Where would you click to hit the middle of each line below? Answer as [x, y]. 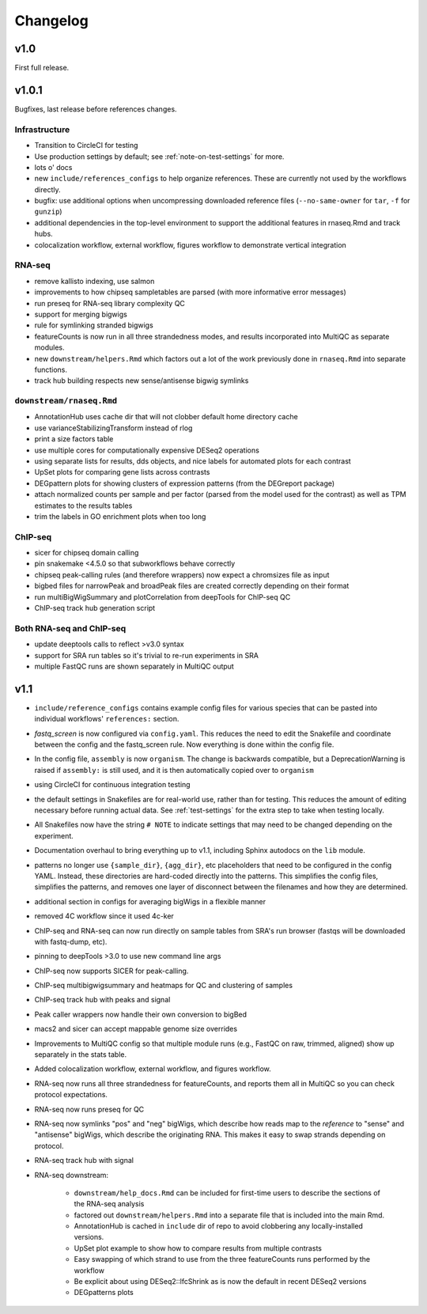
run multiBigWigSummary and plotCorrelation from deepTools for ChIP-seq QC [162, 596]
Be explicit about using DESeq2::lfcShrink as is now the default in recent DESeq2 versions [220, 1282]
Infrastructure [42, 129]
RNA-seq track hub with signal [84, 1161]
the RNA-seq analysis [109, 1204]
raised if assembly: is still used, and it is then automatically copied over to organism [174, 770]
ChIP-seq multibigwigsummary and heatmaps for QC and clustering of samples [163, 986]
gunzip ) [48, 212]
